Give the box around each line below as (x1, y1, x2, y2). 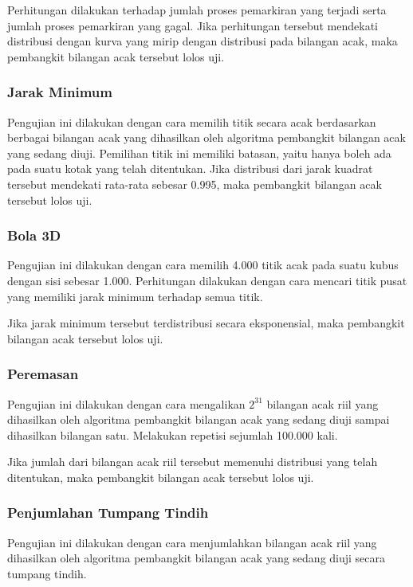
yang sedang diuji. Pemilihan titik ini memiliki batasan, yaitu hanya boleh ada (7, 144, 391, 161)
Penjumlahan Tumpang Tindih (7, 503, 209, 522)
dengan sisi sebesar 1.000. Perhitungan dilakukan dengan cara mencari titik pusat (7, 272, 407, 288)
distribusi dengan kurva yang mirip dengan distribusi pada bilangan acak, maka (7, 33, 398, 49)
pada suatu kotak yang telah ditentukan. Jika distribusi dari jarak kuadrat (7, 160, 373, 177)
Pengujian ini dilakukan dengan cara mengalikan (7, 395, 246, 412)
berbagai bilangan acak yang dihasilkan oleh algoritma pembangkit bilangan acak (7, 129, 406, 146)
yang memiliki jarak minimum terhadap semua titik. (7, 288, 263, 304)
